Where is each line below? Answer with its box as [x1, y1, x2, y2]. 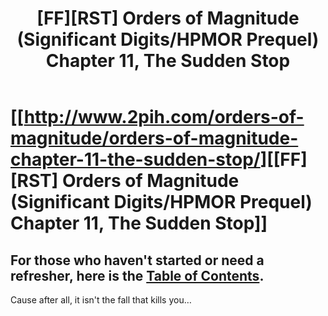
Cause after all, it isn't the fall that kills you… [10, 294, 192, 306]
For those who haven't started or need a [10, 252, 265, 269]
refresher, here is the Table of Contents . [10, 267, 265, 284]
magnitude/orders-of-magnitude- [10, 127, 299, 150]
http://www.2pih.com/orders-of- [23, 106, 305, 129]
